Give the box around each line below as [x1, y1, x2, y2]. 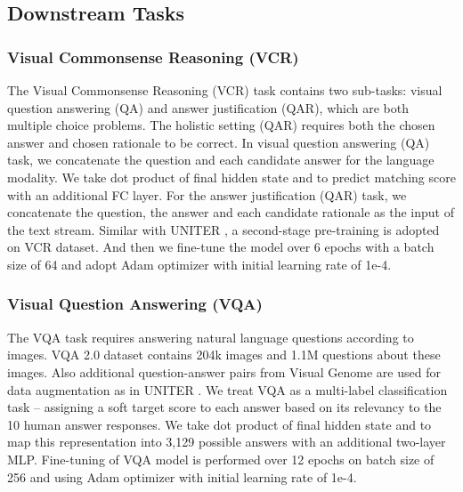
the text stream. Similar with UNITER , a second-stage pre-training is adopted [7, 220, 440, 238]
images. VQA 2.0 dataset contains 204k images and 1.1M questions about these [7, 345, 441, 364]
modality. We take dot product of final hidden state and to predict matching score [7, 167, 456, 186]
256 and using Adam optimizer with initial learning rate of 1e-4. [7, 467, 357, 486]
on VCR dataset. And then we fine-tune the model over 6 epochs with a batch [7, 238, 435, 256]
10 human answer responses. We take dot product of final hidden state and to [7, 415, 432, 433]
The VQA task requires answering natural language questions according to [7, 327, 414, 346]
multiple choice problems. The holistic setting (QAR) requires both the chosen [7, 116, 435, 134]
